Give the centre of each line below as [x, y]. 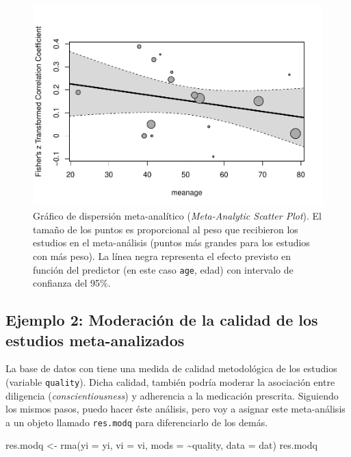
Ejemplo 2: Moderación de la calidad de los [162, 320]
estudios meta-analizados [95, 340]
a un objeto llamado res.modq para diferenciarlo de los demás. [137, 422]
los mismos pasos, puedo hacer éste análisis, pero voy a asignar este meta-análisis [175, 409]
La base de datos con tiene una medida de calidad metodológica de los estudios [171, 368]
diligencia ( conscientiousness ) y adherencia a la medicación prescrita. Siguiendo [172, 395]
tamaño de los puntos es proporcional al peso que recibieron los [166, 229]
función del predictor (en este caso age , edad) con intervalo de [163, 269]
